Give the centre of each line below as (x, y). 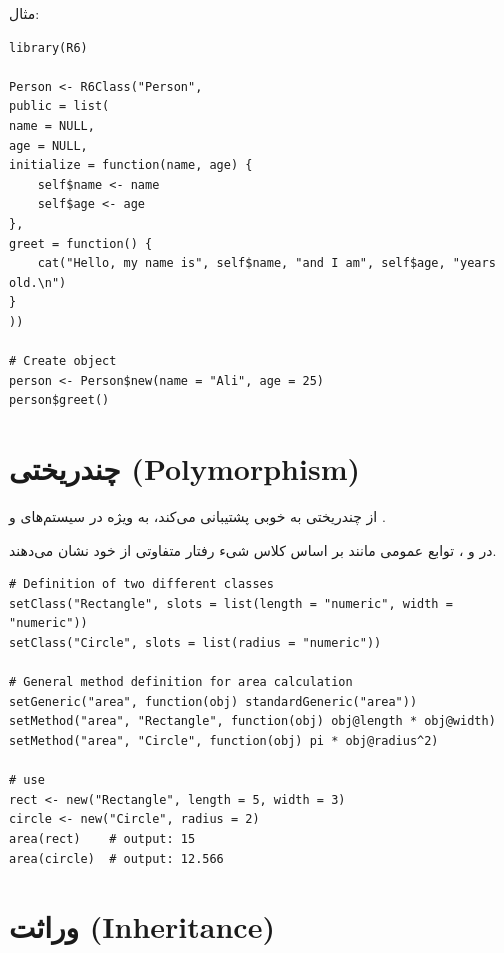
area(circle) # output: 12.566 (116, 858)
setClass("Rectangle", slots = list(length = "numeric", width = (231, 603)
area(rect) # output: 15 (102, 838)
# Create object (63, 361)
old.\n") (38, 282)
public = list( (59, 106)
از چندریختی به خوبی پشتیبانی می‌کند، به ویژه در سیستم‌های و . (197, 516)
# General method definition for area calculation (181, 682)
